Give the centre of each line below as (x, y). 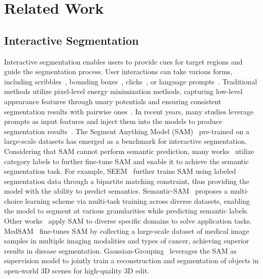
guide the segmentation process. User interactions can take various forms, (118, 71)
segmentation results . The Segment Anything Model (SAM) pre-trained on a (127, 131)
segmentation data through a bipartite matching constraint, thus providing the (127, 181)
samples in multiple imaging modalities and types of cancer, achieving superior (127, 241)
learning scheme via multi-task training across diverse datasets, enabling (138, 200)
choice (13, 200)
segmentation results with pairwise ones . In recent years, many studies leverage (129, 111)
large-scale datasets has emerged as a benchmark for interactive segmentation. (126, 141)
